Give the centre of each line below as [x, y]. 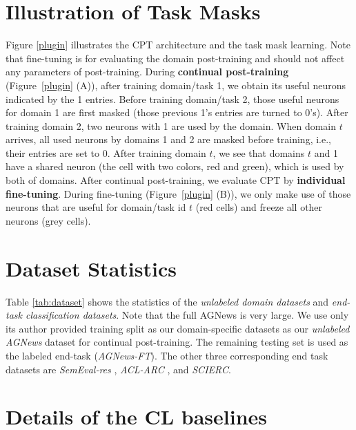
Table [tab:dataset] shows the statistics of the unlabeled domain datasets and [167, 301]
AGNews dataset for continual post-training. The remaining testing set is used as [177, 342]
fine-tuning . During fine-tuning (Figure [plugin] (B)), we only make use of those [178, 193]
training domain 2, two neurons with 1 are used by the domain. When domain [171, 125]
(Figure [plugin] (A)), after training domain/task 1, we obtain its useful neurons [176, 85]
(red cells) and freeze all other [259, 207]
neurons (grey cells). [48, 220]
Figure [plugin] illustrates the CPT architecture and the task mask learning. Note [178, 45]
